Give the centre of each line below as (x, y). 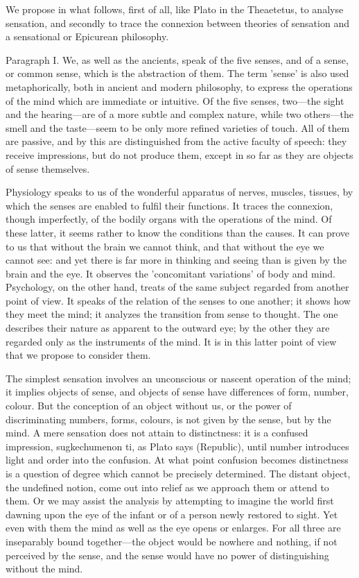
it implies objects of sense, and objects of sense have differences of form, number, (177, 392)
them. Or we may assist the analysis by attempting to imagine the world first (170, 501)
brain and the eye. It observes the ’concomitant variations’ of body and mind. (170, 273)
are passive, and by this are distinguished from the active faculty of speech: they (176, 141)
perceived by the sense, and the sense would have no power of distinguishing (167, 555)
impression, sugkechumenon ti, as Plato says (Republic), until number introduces (177, 446)
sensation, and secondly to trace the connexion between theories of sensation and (177, 23)
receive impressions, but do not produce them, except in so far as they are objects (179, 154)
